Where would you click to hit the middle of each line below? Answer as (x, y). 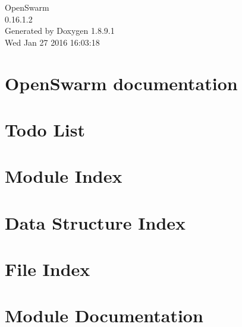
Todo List (45, 129)
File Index (48, 269)
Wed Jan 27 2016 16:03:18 (52, 42)
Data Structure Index (95, 222)
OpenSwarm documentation (121, 83)
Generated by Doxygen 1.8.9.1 (60, 31)
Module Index (64, 176)
